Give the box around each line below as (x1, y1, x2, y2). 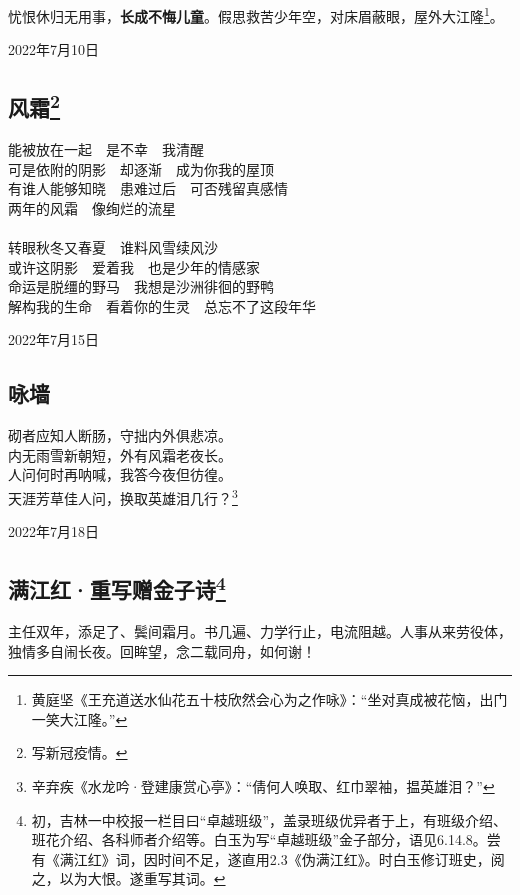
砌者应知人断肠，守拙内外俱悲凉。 (8, 425, 232, 446)
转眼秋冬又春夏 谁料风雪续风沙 (8, 237, 218, 258)
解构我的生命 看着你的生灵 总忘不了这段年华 (8, 295, 316, 316)
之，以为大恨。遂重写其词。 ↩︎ (31, 868, 226, 889)
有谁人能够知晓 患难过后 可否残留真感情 (8, 178, 288, 199)
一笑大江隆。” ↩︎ (31, 708, 128, 729)
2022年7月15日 (8, 329, 99, 350)
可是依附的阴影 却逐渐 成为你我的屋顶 (8, 158, 274, 179)
